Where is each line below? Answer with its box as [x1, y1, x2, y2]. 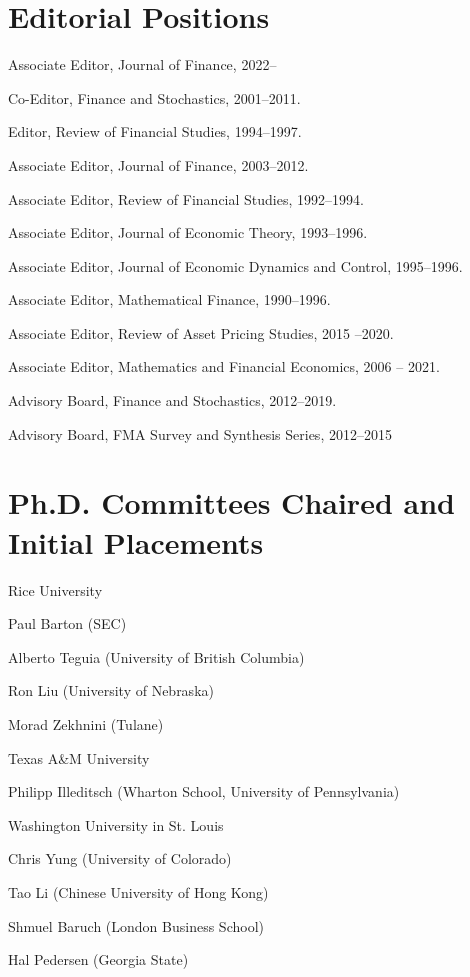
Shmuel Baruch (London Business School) [8, 915, 264, 936]
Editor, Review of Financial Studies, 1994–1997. [8, 121, 302, 142]
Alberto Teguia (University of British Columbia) [8, 646, 305, 667]
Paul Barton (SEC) [8, 613, 127, 634]
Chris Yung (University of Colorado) [8, 848, 232, 869]
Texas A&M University [8, 747, 150, 768]
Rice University [8, 579, 103, 600]
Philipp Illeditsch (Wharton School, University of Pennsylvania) [8, 781, 400, 802]
